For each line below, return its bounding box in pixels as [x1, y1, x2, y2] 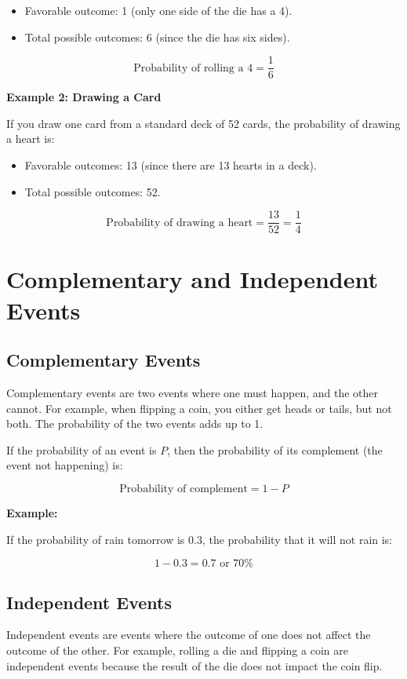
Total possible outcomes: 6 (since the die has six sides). [24, 28, 290, 45]
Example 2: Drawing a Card [6, 89, 162, 105]
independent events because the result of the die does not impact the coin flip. [6, 657, 383, 674]
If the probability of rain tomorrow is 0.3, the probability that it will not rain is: [6, 531, 393, 547]
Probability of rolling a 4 [133, 62, 253, 74]
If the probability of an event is [6, 441, 157, 458]
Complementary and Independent [6, 263, 379, 295]
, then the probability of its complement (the [167, 441, 383, 458]
